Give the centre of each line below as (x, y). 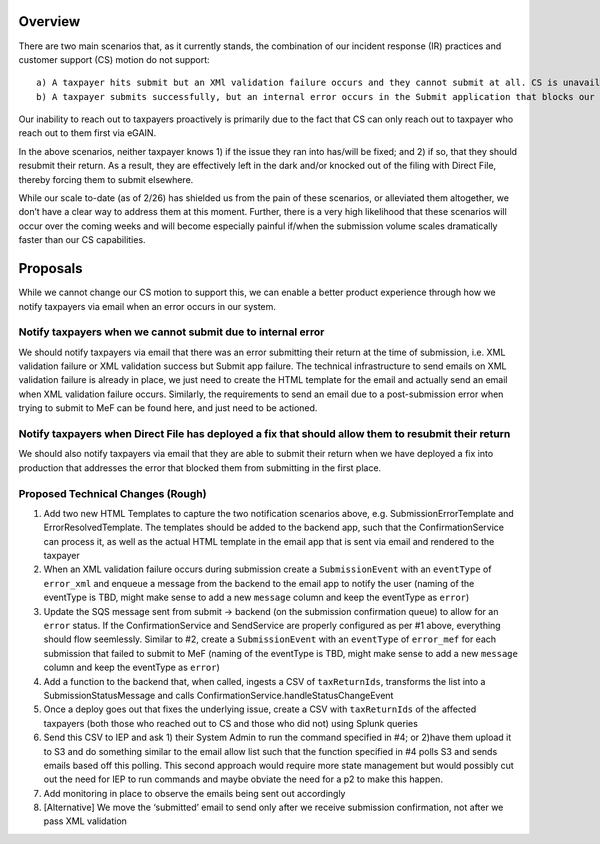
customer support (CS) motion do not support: (114, 59)
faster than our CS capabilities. (82, 240)
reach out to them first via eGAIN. (87, 133)
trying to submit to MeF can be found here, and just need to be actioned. (168, 408)
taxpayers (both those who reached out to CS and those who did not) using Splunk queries (231, 723)
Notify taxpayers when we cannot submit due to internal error (171, 332)
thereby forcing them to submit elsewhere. (106, 179)
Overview (49, 21)
